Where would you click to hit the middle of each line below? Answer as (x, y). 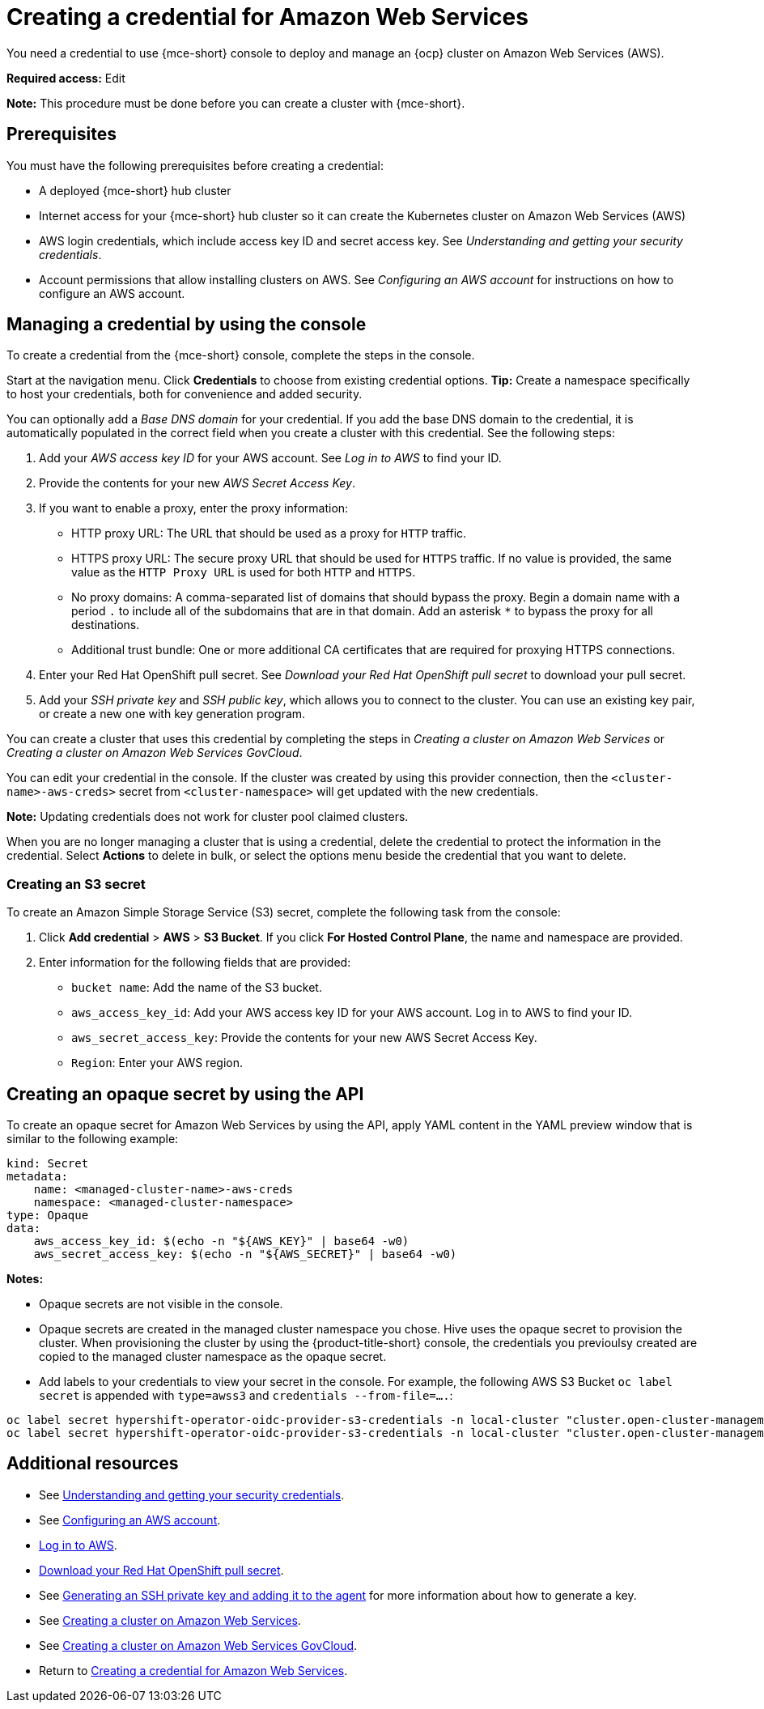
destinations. (106, 625)
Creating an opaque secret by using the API (185, 1094)
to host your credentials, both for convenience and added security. (185, 394)
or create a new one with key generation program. (172, 714)
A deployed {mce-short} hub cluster (135, 190)
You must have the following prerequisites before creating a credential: (195, 165)
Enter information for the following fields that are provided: (195, 963)
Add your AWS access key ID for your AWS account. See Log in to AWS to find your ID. (270, 458)
